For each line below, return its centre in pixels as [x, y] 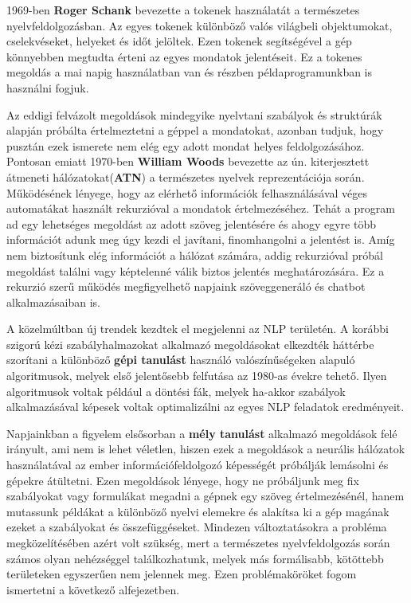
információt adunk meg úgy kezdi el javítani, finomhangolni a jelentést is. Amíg [201, 239]
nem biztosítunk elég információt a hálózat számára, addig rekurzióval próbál [195, 255]
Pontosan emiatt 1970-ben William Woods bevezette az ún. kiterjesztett [188, 161]
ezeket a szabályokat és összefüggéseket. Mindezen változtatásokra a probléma [197, 527]
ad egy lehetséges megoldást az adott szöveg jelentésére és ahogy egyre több [191, 223]
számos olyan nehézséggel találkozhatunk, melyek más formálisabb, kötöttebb [195, 558]
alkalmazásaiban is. [53, 301]
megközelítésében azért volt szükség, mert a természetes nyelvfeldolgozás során [198, 542]
